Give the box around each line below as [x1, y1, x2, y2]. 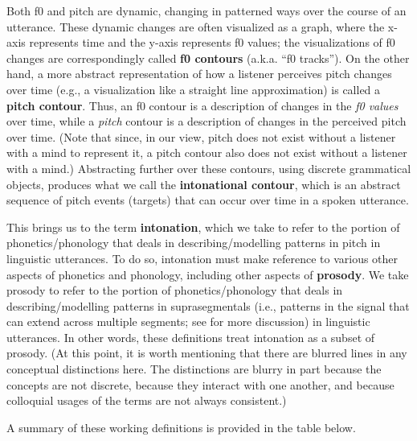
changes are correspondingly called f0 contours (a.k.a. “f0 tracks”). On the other [6, 49, 410, 66]
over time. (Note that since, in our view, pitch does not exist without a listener [6, 128, 396, 145]
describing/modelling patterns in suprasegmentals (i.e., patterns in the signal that [6, 297, 410, 314]
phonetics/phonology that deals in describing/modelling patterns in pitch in [6, 234, 381, 251]
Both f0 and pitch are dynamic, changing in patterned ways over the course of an [6, 2, 407, 19]
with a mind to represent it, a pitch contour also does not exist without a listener [6, 144, 407, 161]
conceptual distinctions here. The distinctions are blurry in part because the [6, 361, 382, 377]
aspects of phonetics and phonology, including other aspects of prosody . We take [6, 266, 409, 282]
